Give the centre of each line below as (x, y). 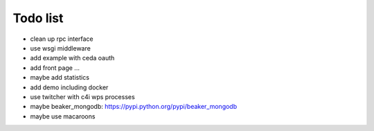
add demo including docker (69, 87)
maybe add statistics (60, 78)
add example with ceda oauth (72, 58)
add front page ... (55, 68)
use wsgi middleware (61, 48)
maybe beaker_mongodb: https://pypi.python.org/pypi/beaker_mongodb (134, 107)
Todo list (38, 18)
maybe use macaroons (63, 116)
